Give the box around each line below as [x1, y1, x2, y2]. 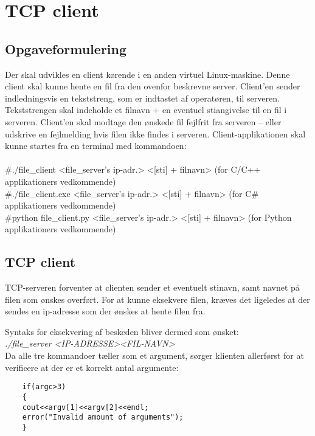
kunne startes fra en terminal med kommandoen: [5, 139, 187, 152]
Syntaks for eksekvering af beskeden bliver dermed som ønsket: [5, 325, 239, 337]
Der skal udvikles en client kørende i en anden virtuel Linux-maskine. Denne [5, 67, 290, 80]
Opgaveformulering [5, 39, 127, 58]
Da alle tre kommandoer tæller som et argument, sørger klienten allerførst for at [5, 349, 304, 362]
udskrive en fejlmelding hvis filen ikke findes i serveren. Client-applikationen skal [5, 127, 306, 140]
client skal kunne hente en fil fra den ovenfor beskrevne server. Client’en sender [5, 80, 300, 92]
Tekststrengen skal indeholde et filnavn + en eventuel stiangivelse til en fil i [5, 103, 287, 116]
